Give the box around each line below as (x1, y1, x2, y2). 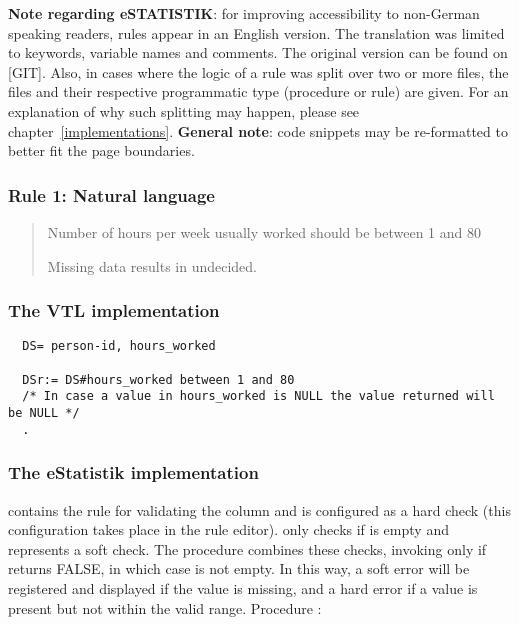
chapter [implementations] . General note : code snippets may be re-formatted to (8, 120, 508, 141)
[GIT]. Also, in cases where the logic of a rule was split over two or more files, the (8, 61, 509, 82)
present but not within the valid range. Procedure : (8, 597, 322, 618)
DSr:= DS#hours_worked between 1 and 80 (22, 372, 295, 387)
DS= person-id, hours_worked (22, 339, 216, 354)
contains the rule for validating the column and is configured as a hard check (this (8, 499, 511, 520)
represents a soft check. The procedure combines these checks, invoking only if (8, 538, 487, 559)
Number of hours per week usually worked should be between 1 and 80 (47, 221, 482, 242)
